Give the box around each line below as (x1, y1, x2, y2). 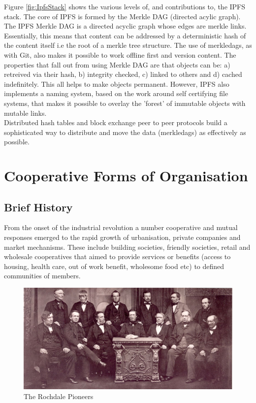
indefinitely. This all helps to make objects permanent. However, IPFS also (4, 78, 229, 89)
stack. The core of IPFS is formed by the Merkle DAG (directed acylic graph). (4, 11, 241, 21)
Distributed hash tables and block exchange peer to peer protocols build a (4, 117, 227, 128)
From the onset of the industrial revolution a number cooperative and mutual (4, 222, 238, 233)
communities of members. (4, 270, 81, 281)
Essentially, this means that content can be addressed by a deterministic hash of (4, 30, 246, 40)
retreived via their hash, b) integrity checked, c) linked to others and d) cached (4, 69, 242, 79)
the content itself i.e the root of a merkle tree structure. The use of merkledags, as (4, 40, 252, 50)
